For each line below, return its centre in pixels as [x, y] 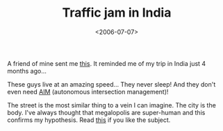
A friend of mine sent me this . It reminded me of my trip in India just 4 [107, 63]
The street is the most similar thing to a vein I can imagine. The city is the [112, 105]
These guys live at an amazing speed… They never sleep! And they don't [111, 84]
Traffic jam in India [117, 13]
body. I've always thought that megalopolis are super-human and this [106, 112]
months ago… [27, 71]
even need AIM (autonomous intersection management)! [88, 91]
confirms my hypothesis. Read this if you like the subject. [89, 120]
